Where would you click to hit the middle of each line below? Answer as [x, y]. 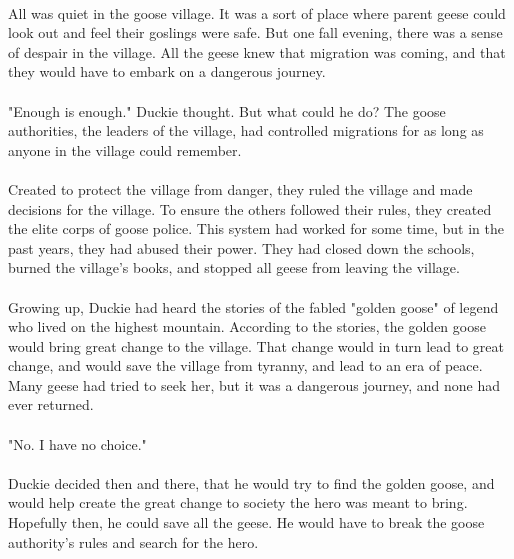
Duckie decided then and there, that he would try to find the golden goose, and [251, 482]
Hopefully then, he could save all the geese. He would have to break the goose [246, 522]
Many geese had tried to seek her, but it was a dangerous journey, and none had [254, 384]
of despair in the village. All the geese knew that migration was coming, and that [257, 51]
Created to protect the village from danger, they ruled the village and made [240, 188]
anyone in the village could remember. [125, 149]
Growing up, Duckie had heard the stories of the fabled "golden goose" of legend [253, 306]
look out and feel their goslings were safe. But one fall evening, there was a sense [255, 32]
